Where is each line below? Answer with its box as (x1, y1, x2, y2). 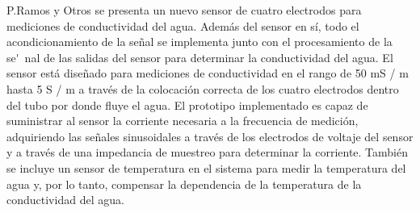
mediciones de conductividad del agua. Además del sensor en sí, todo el (6, 17, 359, 34)
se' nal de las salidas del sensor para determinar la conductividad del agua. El (6, 48, 393, 65)
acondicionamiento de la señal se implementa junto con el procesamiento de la (6, 33, 393, 50)
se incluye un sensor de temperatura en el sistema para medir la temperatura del (6, 159, 406, 176)
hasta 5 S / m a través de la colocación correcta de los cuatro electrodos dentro (6, 80, 399, 97)
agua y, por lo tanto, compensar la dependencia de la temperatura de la (6, 175, 362, 192)
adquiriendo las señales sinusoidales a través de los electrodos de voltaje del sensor (6, 127, 414, 144)
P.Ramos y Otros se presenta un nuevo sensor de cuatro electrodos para (6, 2, 362, 18)
